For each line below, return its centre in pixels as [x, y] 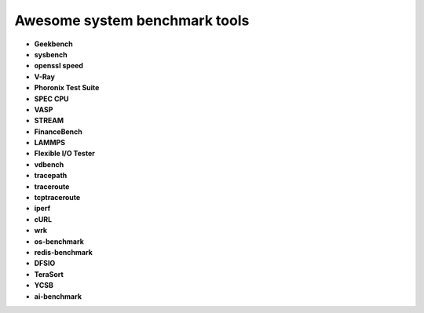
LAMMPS [50, 143]
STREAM [49, 121]
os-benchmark [59, 241]
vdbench [49, 164]
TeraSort [49, 274]
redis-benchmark [64, 252]
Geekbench [54, 44]
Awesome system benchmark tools [132, 20]
